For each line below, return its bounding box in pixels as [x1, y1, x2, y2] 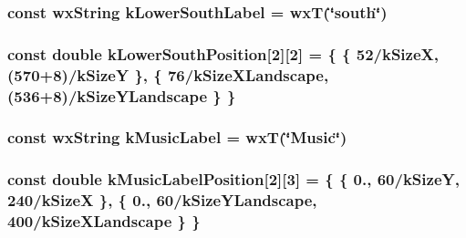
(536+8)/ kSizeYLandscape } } [7, 84, 236, 107]
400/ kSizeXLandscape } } [7, 210, 201, 233]
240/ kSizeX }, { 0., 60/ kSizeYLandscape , [7, 189, 317, 212]
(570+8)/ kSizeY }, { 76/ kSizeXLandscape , [7, 63, 329, 86]
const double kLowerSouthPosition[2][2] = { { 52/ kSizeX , [7, 42, 439, 65]
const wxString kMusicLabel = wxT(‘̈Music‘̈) [7, 126, 347, 149]
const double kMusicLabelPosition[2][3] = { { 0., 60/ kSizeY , [7, 168, 460, 191]
